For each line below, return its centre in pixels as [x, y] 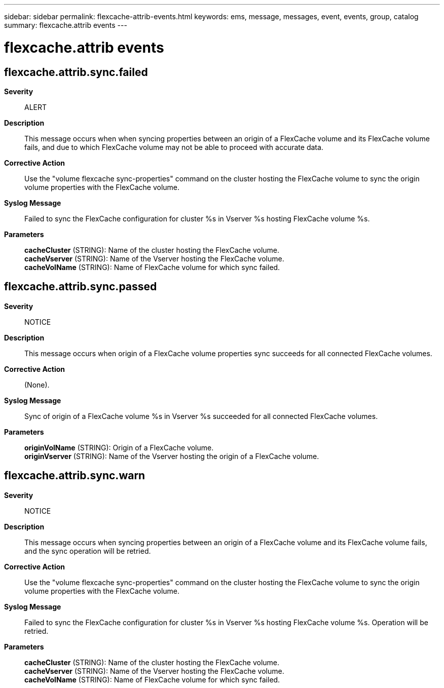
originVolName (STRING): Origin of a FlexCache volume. [119, 447]
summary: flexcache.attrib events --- [66, 25]
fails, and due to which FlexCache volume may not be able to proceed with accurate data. [174, 147]
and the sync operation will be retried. [88, 551]
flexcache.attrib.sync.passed [81, 287]
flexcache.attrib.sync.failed [76, 72]
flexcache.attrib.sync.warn [75, 476]
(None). [37, 385]
